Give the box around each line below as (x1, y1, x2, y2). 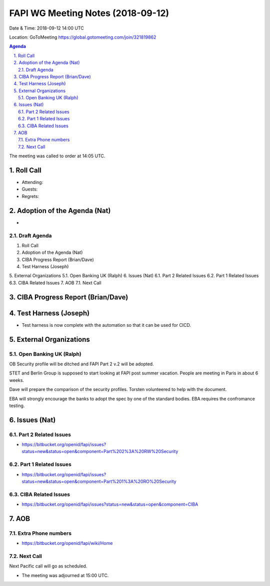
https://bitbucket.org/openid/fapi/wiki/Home (21, 540, 113, 546)
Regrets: (21, 193, 39, 199)
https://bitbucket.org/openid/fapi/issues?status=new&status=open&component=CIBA (21, 501, 198, 507)
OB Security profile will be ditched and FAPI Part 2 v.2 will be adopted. (9, 361, 154, 367)
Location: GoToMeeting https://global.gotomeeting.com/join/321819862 (9, 34, 156, 40)
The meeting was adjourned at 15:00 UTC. (21, 572, 109, 578)
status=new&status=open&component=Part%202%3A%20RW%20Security (21, 449, 178, 455)
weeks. (9, 377, 24, 383)
